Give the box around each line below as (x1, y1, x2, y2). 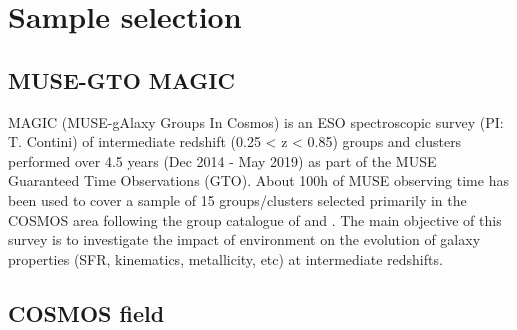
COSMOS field (8, 297, 165, 328)
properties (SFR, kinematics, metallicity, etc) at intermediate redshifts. (8, 248, 443, 269)
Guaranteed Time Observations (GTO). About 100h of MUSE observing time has (8, 170, 509, 191)
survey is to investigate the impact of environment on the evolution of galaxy (8, 229, 481, 250)
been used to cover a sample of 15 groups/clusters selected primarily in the (8, 189, 467, 210)
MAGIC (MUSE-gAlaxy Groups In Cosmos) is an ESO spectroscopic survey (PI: (8, 111, 504, 132)
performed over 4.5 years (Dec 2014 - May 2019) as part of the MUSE (8, 150, 437, 171)
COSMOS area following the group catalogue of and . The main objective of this (8, 209, 502, 230)
